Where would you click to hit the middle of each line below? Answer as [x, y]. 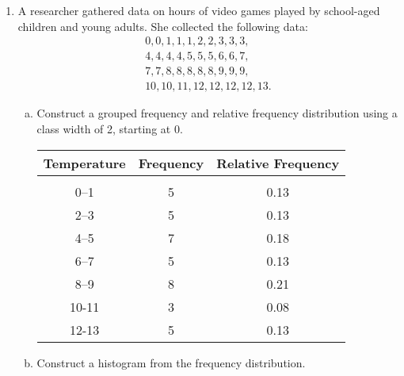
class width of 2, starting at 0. [110, 128]
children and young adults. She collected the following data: [163, 26]
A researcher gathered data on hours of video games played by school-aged [199, 10]
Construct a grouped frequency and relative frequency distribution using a [217, 113]
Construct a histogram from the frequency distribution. [171, 362]
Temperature [84, 163]
